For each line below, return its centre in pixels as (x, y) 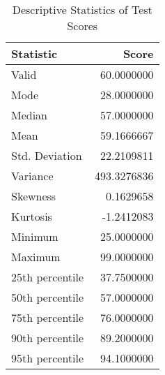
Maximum (36, 257)
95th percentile (48, 358)
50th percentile (48, 297)
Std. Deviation (47, 155)
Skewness (34, 196)
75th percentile (48, 317)
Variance (32, 176)
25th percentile (48, 277)
